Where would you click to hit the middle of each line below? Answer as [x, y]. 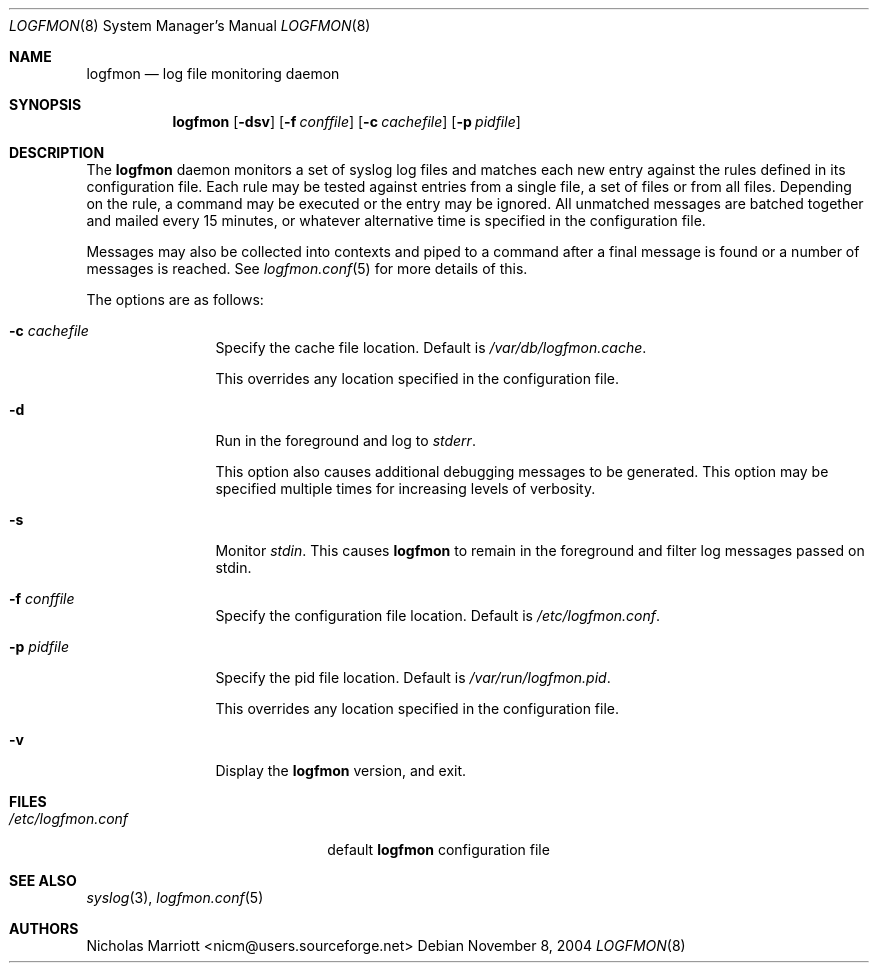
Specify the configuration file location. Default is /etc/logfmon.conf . [438, 615]
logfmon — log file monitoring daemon [213, 73]
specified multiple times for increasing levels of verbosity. [405, 488]
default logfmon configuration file [438, 849]
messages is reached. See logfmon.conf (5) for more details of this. [307, 268]
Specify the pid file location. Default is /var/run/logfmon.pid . [413, 677]
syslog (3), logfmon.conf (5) [175, 897]
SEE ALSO [43, 880]
